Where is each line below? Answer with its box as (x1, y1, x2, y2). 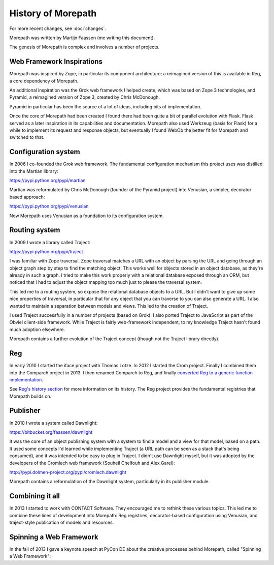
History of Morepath (9, 8, 97, 19)
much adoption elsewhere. (9, 326, 65, 333)
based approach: (9, 194, 45, 200)
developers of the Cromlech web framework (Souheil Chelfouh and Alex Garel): (9, 460, 175, 466)
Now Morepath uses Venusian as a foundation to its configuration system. (9, 213, 164, 219)
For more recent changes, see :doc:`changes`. (9, 25, 107, 32)
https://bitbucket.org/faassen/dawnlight (9, 429, 93, 435)
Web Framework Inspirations (9, 57, 102, 66)
